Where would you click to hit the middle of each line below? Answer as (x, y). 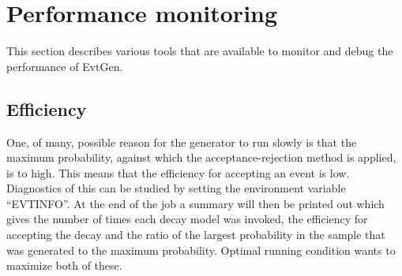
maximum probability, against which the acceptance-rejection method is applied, (201, 157)
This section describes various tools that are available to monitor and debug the (200, 51)
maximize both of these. (64, 265)
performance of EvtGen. (65, 66)
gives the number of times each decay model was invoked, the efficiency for (187, 219)
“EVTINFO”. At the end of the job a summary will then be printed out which (195, 203)
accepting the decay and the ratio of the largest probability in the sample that (196, 235)
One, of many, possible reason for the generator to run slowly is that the (182, 142)
